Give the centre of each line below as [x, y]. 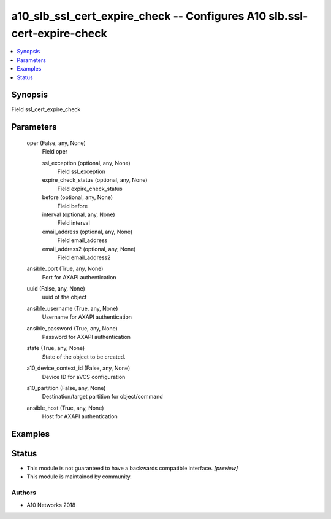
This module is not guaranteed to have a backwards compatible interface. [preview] [132, 468]
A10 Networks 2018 [51, 505]
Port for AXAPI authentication [79, 277]
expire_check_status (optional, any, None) [95, 180]
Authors [24, 493]
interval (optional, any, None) [78, 214]
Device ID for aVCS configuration [84, 377]
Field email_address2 [84, 257]
